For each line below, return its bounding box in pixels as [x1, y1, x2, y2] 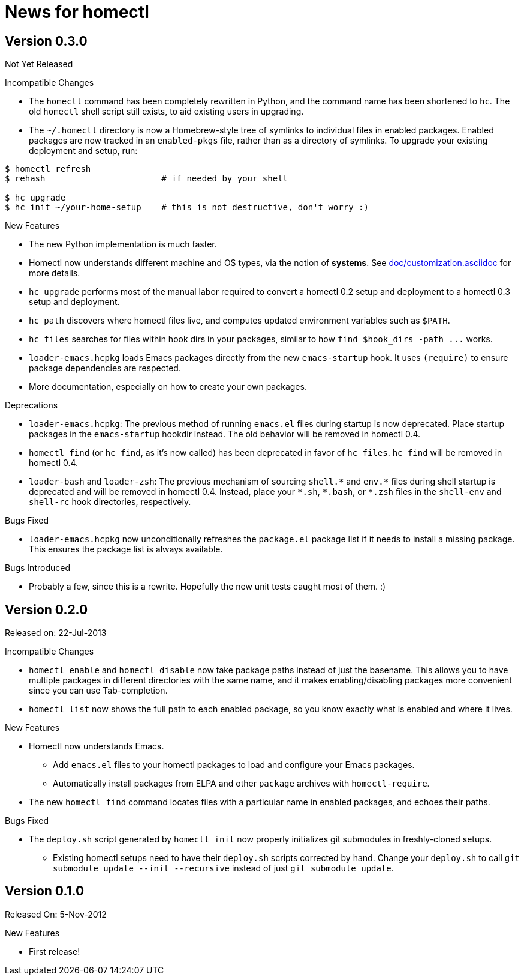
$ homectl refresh [5, 164, 91, 174]
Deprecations [5, 400, 58, 411]
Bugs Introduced [5, 563, 70, 573]
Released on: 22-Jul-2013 [5, 628, 107, 638]
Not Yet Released [5, 59, 73, 70]
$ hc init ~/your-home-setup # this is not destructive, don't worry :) [5, 202, 369, 213]
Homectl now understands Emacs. [29, 741, 164, 752]
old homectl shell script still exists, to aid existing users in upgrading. [29, 106, 304, 117]
